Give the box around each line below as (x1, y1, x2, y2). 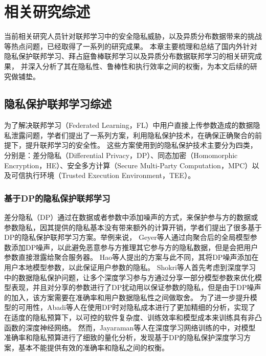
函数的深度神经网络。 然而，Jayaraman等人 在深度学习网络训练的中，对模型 (4, 322, 256, 332)
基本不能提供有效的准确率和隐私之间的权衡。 (18, 342, 169, 352)
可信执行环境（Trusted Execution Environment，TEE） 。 (11, 170, 195, 181)
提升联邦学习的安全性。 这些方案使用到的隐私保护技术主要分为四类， (25, 140, 257, 150)
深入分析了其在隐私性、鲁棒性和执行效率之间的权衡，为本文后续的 (28, 60, 250, 71)
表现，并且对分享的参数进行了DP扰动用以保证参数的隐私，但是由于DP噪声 (11, 282, 261, 293)
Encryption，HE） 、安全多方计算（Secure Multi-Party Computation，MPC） (4, 160, 252, 170)
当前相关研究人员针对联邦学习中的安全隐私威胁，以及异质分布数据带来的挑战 (4, 31, 262, 41)
